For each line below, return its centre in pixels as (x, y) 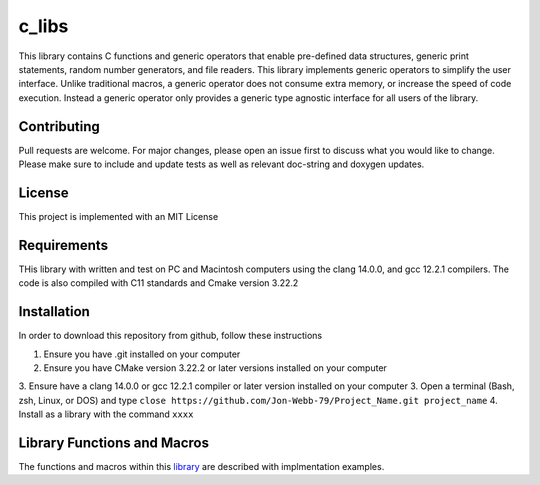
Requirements (63, 245)
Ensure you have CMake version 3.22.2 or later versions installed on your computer (215, 367)
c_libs (43, 26)
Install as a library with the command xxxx (106, 414)
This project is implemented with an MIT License (118, 216)
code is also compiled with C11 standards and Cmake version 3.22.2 (158, 283)
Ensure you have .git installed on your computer (142, 354)
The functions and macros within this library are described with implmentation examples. (201, 466)
